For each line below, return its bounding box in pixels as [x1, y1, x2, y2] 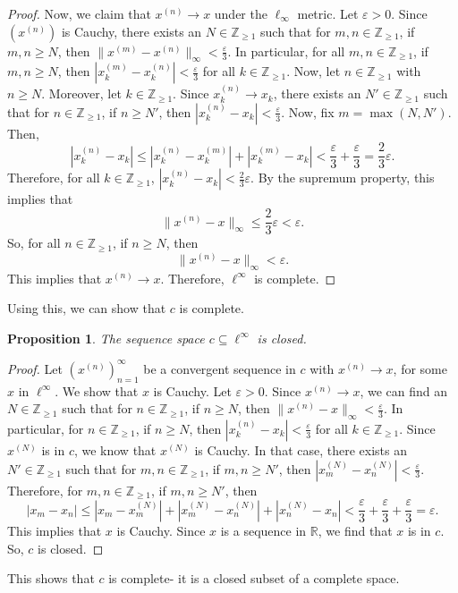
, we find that [318, 521, 393, 540]
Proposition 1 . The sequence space [7, 328, 205, 347]
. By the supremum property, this [250, 168, 435, 187]
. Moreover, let [41, 84, 122, 103]
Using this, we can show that [7, 299, 166, 318]
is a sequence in [220, 521, 307, 540]
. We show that [55, 381, 139, 400]
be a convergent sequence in [143, 359, 296, 377]
